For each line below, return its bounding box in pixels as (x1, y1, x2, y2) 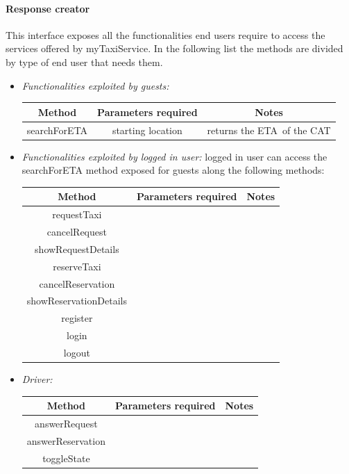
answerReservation (26, 433, 105, 448)
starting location (112, 122, 182, 137)
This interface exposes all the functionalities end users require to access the (6, 27, 325, 42)
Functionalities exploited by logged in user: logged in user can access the (22, 149, 327, 163)
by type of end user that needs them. (6, 54, 163, 69)
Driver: (22, 371, 53, 386)
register (61, 311, 93, 325)
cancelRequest (46, 224, 107, 238)
